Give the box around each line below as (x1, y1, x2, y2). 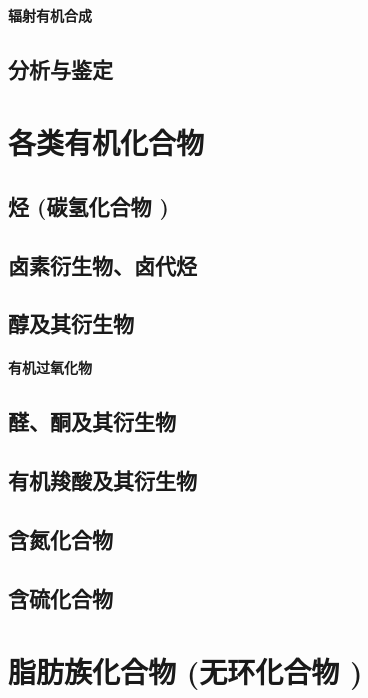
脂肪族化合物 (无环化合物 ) (8, 651, 363, 692)
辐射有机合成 (8, 4, 92, 25)
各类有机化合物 (8, 122, 205, 163)
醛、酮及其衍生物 (8, 406, 176, 437)
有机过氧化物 (8, 357, 92, 378)
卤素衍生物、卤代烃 (8, 249, 197, 280)
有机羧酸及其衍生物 (8, 465, 197, 496)
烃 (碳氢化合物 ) (8, 190, 169, 221)
